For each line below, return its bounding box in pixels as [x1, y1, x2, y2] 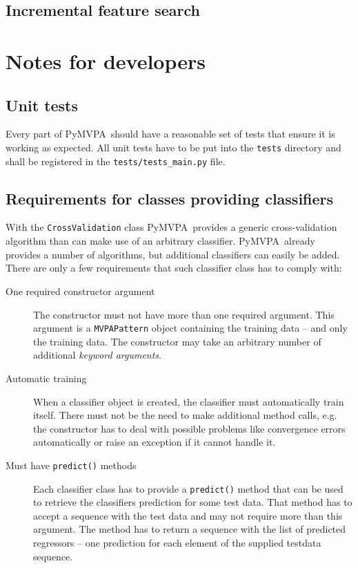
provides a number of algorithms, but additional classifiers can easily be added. [6, 247, 340, 261]
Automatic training [6, 370, 87, 385]
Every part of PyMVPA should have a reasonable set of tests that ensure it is [6, 126, 335, 141]
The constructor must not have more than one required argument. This [33, 307, 335, 321]
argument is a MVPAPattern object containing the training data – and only [33, 321, 348, 335]
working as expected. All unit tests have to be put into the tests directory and [6, 140, 341, 154]
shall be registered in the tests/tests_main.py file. [6, 153, 226, 168]
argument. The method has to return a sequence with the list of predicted [33, 522, 346, 536]
